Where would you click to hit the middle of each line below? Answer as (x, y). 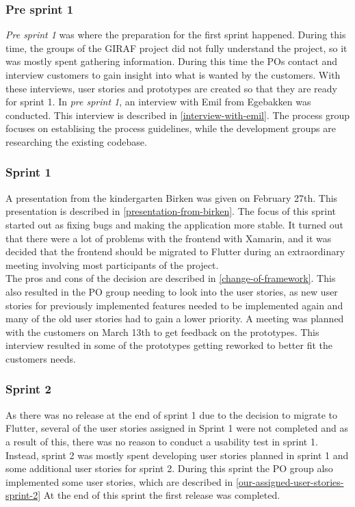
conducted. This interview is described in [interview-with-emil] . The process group (178, 115)
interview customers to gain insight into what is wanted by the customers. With (173, 75)
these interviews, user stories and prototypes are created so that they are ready (171, 88)
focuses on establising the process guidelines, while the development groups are (171, 128)
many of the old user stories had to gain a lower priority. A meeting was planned (175, 318)
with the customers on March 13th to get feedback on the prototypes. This (162, 331)
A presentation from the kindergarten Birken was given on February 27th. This (172, 197)
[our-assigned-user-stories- (290, 481)
